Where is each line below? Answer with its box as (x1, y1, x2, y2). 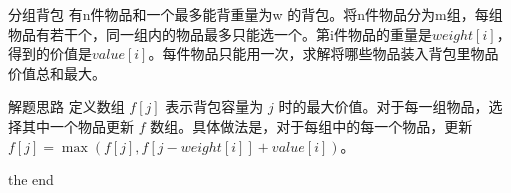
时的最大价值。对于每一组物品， (278, 96, 489, 117)
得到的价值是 (8, 43, 92, 64)
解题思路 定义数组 (8, 96, 125, 117)
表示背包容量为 (165, 96, 264, 117)
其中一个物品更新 (21, 115, 134, 136)
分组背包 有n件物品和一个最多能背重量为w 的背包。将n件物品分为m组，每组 (8, 4, 503, 24)
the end (8, 169, 54, 190)
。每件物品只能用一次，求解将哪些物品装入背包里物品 (148, 43, 499, 64)
